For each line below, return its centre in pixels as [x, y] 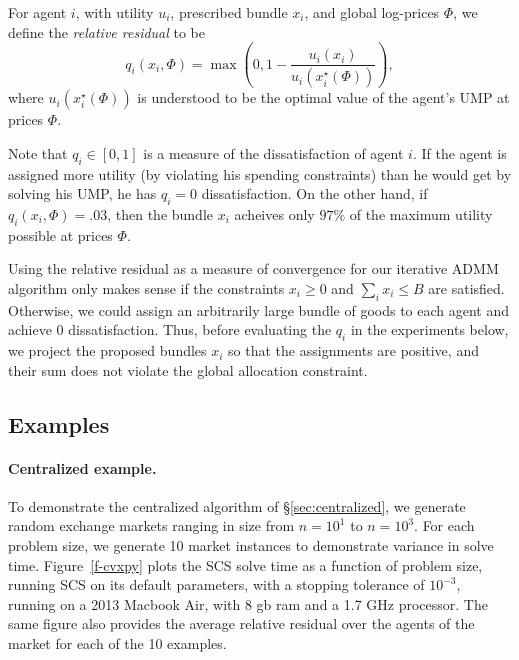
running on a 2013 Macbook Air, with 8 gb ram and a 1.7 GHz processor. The [248, 603]
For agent [37, 12]
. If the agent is [459, 152]
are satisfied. [466, 287]
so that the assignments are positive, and [353, 350]
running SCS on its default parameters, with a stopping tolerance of [216, 584]
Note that [38, 152]
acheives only [274, 213]
